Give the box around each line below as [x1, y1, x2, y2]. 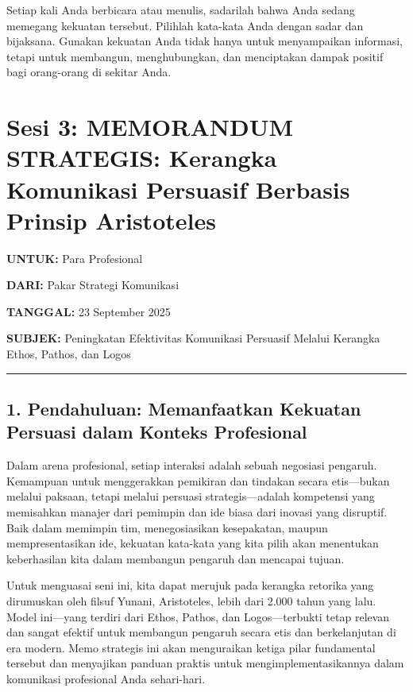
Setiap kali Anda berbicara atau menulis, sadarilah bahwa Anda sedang [6, 2, 355, 17]
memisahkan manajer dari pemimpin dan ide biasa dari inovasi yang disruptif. [6, 504, 388, 520]
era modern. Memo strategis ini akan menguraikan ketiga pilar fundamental [6, 639, 376, 655]
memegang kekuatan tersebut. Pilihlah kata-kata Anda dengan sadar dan [6, 17, 364, 33]
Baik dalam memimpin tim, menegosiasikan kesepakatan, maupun [6, 519, 328, 535]
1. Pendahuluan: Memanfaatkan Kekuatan [6, 396, 361, 421]
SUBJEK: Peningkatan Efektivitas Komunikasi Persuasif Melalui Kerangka [6, 330, 380, 346]
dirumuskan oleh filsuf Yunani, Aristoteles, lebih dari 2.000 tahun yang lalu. [6, 592, 376, 609]
